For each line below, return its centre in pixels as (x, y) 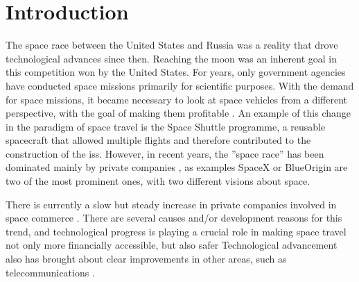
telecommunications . (50, 272)
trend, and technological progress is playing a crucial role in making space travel (176, 231)
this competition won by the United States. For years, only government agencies (176, 72)
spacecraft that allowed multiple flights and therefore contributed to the (158, 140)
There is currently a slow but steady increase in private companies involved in (171, 204)
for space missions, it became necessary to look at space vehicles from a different (177, 99)
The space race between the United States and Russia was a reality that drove (172, 45)
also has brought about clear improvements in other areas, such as (146, 259)
